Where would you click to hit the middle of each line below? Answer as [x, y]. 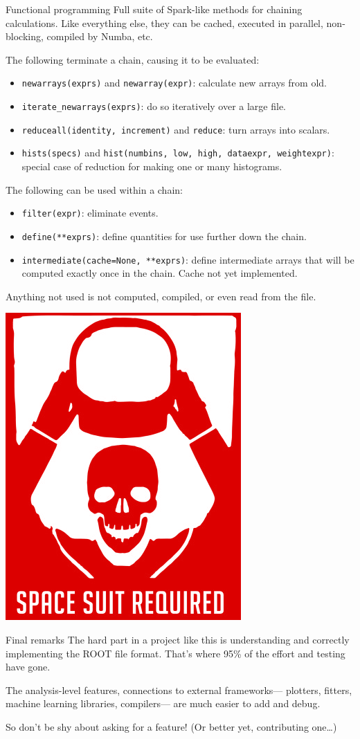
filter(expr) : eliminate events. [90, 213]
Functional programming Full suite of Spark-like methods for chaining [154, 9]
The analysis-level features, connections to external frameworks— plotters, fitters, [179, 690]
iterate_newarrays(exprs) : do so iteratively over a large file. [154, 106]
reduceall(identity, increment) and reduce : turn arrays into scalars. [176, 129]
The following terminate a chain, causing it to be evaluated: [133, 59]
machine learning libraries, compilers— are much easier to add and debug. [163, 703]
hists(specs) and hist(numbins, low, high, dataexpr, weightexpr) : [178, 153]
